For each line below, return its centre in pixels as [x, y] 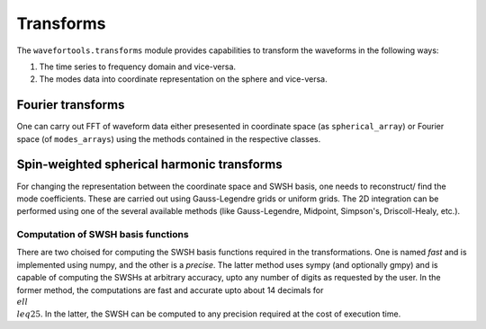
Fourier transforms [71, 105]
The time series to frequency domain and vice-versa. [138, 67]
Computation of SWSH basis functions [103, 235]
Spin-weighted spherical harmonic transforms [149, 165]
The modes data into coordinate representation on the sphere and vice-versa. [183, 79]
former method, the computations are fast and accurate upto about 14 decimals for [170, 290]
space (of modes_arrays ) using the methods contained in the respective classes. [169, 138]
